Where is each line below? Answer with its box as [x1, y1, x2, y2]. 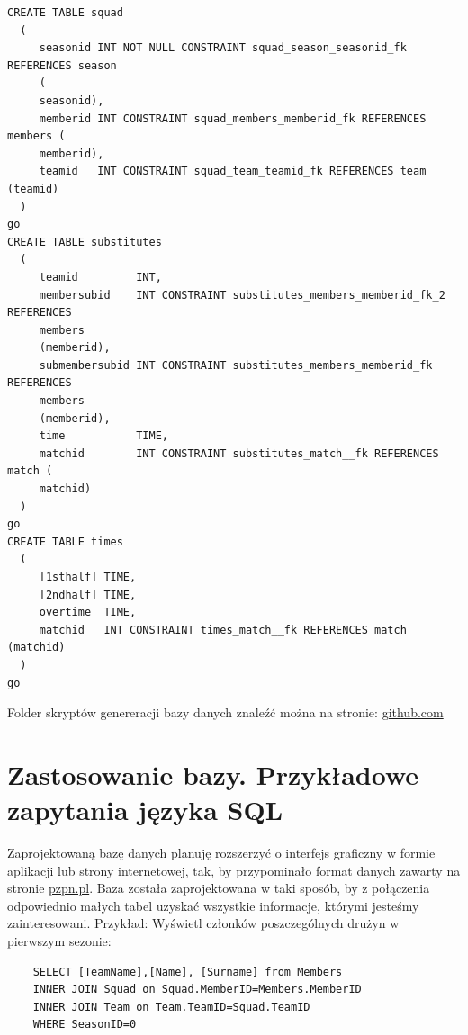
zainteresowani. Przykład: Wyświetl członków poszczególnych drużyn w [7, 913, 400, 932]
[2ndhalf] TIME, [39, 588, 137, 601]
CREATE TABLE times [7, 535, 123, 548]
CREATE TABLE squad [7, 6, 123, 19]
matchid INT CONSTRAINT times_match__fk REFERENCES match [39, 623, 407, 636]
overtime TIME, [39, 606, 137, 619]
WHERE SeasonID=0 [32, 1018, 137, 1031]
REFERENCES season [7, 58, 117, 72]
